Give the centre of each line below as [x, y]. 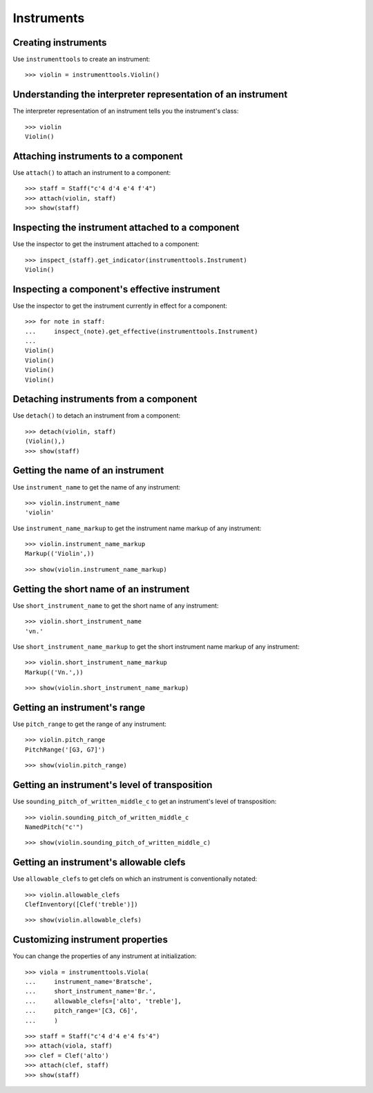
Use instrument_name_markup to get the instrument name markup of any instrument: [137, 528]
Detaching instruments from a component [105, 399]
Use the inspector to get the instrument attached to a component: [106, 244]
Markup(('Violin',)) [60, 554]
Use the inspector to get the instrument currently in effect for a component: [120, 306]
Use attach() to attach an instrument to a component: [92, 173]
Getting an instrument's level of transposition [113, 785]
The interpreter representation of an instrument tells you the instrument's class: [126, 111]
